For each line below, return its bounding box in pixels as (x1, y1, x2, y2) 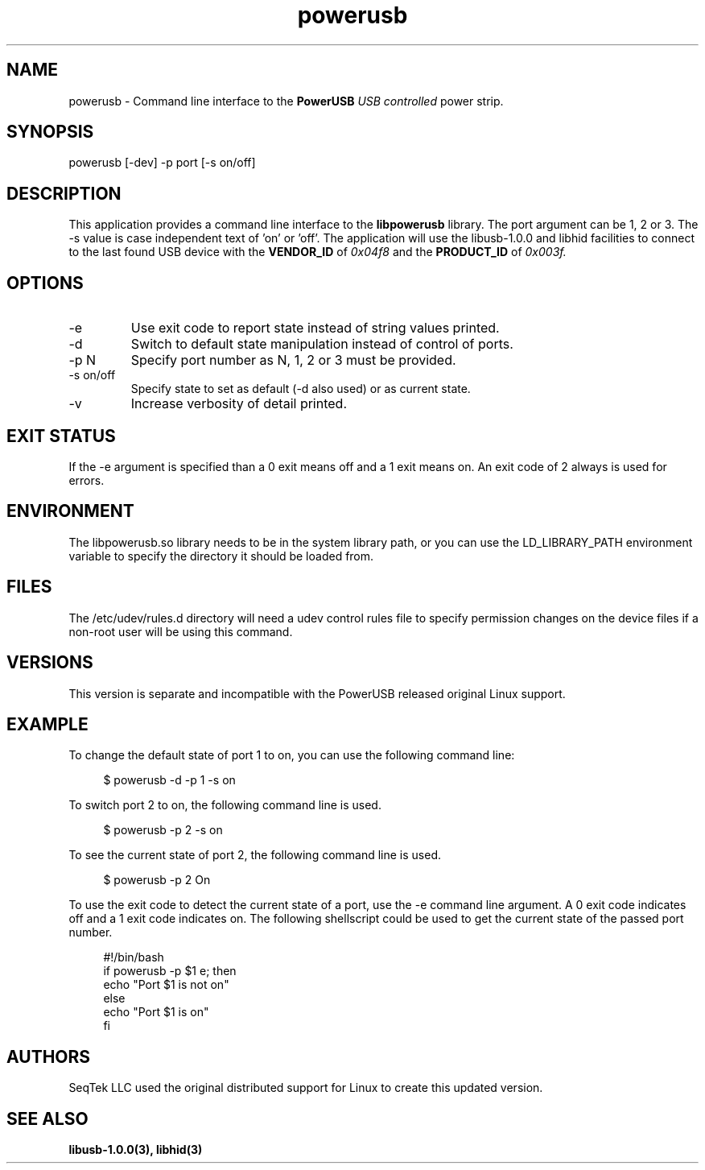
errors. (68, 473, 105, 487)
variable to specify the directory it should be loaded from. (68, 548, 374, 563)
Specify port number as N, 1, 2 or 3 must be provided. (130, 352, 456, 369)
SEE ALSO (6, 1108, 89, 1129)
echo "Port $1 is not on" (103, 978, 229, 992)
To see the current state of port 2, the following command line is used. (68, 848, 442, 862)
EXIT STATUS (6, 425, 116, 446)
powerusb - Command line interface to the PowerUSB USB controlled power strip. (68, 93, 504, 108)
